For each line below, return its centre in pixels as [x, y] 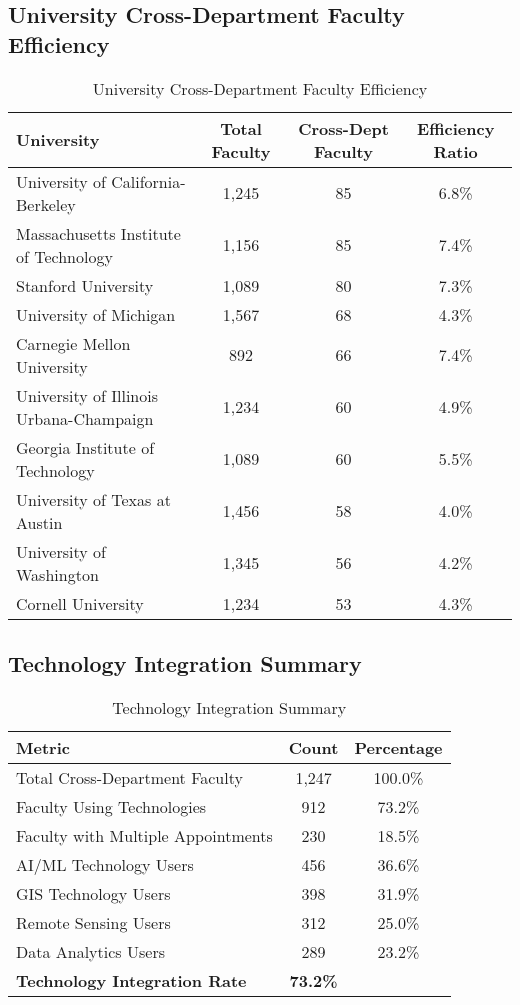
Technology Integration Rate [131, 980]
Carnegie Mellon [73, 343]
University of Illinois [87, 395]
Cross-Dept [343, 128]
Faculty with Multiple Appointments [144, 835]
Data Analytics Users [90, 951]
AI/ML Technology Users [105, 864]
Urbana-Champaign [85, 418]
